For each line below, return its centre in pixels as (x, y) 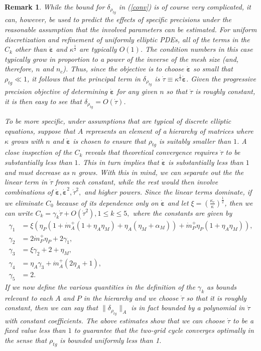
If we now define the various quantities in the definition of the (100, 287)
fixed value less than (35, 330)
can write (19, 212)
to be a (243, 320)
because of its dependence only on (107, 202)
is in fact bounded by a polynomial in (188, 308)
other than (31, 49)
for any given (137, 91)
